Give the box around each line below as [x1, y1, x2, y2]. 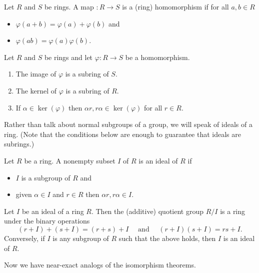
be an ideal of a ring [21, 205, 84, 216]
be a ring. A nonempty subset [24, 155, 115, 165]
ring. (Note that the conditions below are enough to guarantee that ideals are [4, 128, 241, 139]
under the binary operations [4, 215, 90, 226]
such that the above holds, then [118, 232, 216, 243]
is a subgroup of [21, 172, 70, 182]
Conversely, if [4, 232, 45, 243]
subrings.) [4, 138, 34, 149]
